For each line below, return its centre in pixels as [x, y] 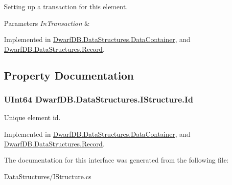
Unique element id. [32, 117]
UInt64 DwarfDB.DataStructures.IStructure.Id [99, 99]
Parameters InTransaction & [47, 23]
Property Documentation [69, 75]
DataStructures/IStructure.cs [48, 176]
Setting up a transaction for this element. [66, 6]
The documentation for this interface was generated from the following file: [116, 160]
